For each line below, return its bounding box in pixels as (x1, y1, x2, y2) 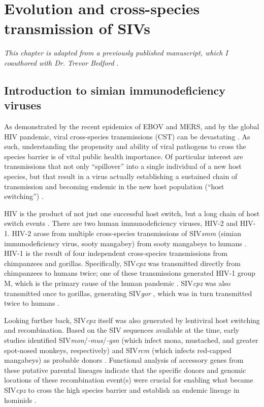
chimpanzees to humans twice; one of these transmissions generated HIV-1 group (4, 268, 255, 278)
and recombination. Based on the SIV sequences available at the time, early (4, 325, 240, 335)
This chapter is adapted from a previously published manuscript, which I (4, 47, 228, 58)
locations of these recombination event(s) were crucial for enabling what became (4, 374, 253, 385)
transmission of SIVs (4, 18, 150, 39)
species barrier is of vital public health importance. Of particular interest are (4, 151, 243, 161)
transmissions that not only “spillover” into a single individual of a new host (4, 161, 242, 171)
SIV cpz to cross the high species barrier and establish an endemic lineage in (4, 384, 240, 395)
